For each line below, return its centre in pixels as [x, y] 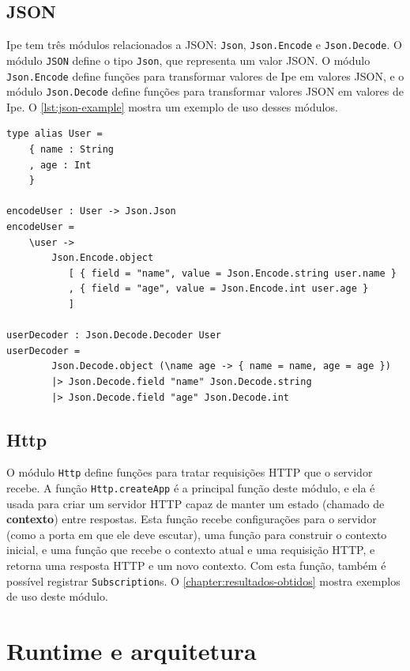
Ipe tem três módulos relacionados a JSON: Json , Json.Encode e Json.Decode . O [204, 45]
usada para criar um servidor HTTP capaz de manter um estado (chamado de [196, 503]
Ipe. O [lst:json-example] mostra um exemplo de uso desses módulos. [172, 106]
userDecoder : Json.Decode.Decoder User [114, 335]
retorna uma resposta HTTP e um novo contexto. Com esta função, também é [196, 565]
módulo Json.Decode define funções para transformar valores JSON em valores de [205, 91]
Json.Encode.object [103, 258]
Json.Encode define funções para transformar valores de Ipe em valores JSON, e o [205, 75]
